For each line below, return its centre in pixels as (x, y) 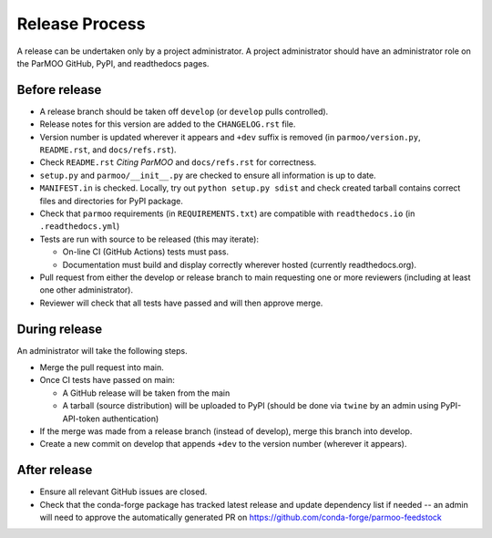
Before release (59, 90)
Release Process (81, 24)
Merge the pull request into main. (102, 367)
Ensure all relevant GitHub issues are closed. (123, 491)
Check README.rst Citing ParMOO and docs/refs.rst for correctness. (178, 162)
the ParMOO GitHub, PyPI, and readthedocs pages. (113, 63)
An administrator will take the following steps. (102, 350)
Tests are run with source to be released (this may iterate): (149, 239)
